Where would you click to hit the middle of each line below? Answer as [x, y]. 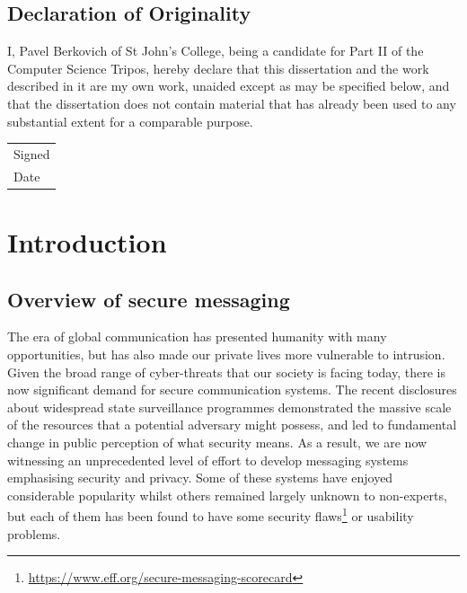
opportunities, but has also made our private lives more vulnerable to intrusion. [226, 354]
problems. [34, 533]
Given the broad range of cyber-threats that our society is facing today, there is [226, 372]
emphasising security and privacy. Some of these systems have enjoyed [200, 478]
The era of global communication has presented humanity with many [197, 336]
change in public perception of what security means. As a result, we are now [217, 442]
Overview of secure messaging [149, 299]
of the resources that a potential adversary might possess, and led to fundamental [232, 425]
